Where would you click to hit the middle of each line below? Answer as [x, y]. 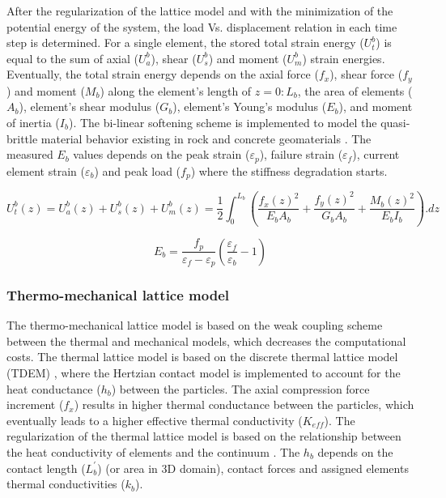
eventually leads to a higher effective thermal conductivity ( [155, 420]
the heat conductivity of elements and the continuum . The [153, 451]
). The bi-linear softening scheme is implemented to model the [223, 123]
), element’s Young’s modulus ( [250, 106]
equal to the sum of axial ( [73, 58]
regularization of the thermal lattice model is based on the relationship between [204, 436]
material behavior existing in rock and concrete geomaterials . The [206, 138]
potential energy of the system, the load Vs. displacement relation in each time [202, 26]
